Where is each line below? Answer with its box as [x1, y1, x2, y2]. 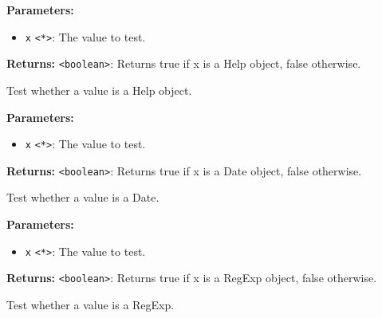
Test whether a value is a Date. [6, 189, 159, 206]
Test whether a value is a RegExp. [6, 296, 175, 312]
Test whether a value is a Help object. [6, 81, 192, 98]
